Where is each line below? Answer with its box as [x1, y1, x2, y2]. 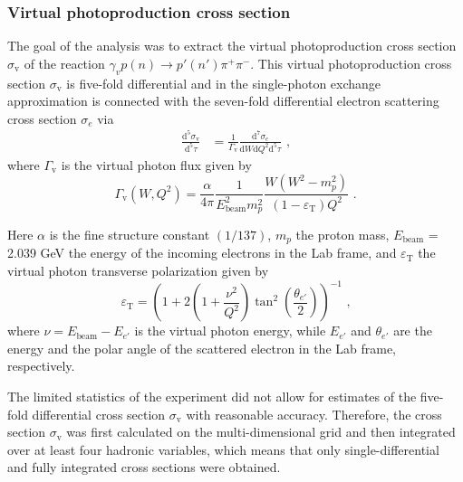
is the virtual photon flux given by [61, 155, 252, 174]
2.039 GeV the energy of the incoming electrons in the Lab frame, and [7, 243, 397, 262]
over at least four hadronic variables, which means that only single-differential [7, 439, 439, 458]
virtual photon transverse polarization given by [7, 261, 269, 280]
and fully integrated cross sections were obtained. [7, 458, 281, 477]
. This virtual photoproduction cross [250, 53, 452, 72]
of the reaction [24, 53, 105, 72]
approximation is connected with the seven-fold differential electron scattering [7, 91, 439, 110]
